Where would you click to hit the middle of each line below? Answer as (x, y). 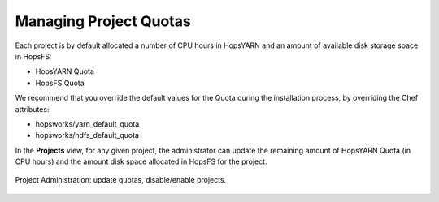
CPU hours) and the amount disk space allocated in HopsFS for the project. (141, 161)
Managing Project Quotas (103, 21)
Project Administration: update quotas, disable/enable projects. (121, 180)
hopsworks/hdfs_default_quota (87, 135)
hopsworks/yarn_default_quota (87, 124)
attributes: (32, 109)
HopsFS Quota (60, 83)
